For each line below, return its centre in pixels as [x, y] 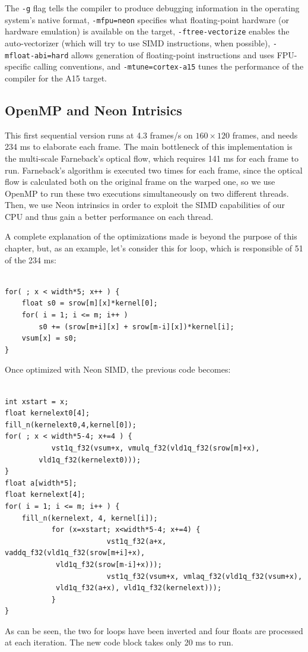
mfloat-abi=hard [37, 56]
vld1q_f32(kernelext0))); [90, 460]
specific [18, 66]
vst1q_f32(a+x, [136, 541]
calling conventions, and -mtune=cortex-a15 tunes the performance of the [169, 66]
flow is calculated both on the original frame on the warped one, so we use [140, 182]
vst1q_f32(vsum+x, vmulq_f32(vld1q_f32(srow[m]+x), [155, 448]
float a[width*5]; [41, 483]
